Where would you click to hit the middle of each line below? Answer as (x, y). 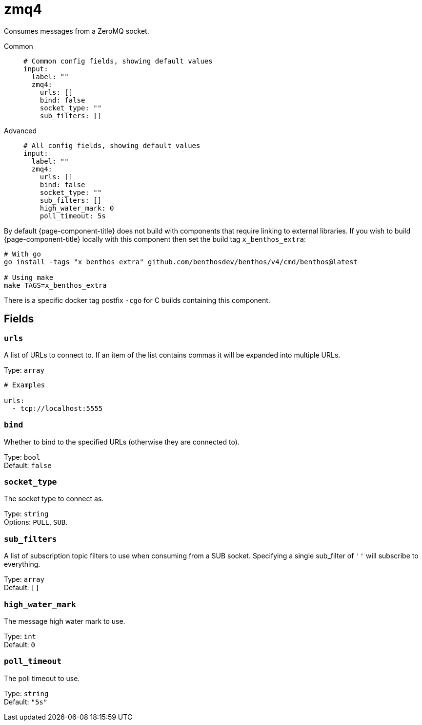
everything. (22, 564)
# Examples (25, 385)
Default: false (28, 465)
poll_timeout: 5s (73, 216)
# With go (22, 254)
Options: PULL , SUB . (36, 522)
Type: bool (22, 457)
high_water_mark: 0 (77, 208)
